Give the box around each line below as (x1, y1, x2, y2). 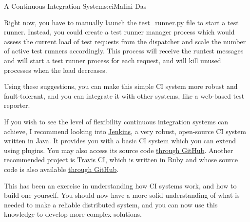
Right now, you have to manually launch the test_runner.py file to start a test (4, 17, 239, 27)
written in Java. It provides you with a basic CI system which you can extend (4, 136, 236, 146)
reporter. (4, 100, 30, 110)
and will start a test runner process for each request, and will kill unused (4, 55, 221, 65)
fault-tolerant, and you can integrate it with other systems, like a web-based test (4, 90, 245, 101)
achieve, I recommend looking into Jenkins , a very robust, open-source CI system (4, 126, 246, 136)
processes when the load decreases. (4, 65, 107, 75)
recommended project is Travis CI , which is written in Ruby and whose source (4, 154, 238, 165)
